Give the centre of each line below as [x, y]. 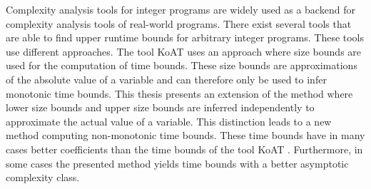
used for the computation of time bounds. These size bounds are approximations [182, 65]
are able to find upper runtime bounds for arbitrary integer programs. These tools [185, 37]
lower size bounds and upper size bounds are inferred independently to [160, 107]
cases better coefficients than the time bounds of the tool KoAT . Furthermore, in [184, 149]
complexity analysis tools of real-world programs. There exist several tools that [179, 23]
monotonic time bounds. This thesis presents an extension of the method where [179, 93]
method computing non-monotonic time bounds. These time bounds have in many [185, 135]
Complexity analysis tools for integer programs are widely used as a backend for [181, 9]
